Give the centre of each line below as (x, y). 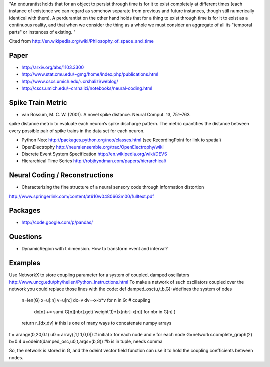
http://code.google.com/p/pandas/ (57, 222)
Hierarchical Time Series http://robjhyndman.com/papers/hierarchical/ (94, 161)
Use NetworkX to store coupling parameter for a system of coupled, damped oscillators (99, 275)
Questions (26, 237)
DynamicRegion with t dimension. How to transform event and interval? (95, 249)
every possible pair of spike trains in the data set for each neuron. (77, 131)
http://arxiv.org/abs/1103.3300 (53, 67)
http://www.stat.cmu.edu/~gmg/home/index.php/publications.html (90, 74)
